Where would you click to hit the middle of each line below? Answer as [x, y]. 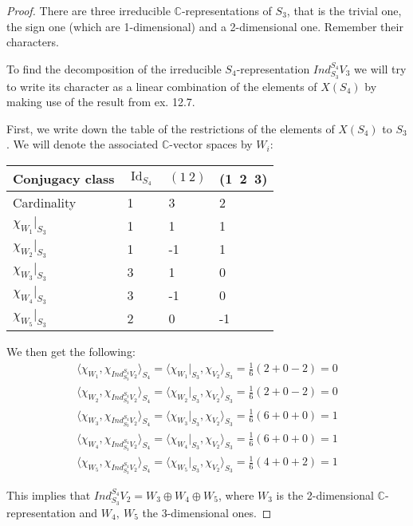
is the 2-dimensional [325, 494]
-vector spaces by [211, 144]
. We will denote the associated [83, 144]
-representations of [226, 10]
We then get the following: [71, 351]
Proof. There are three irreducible [88, 10]
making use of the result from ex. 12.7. [101, 102]
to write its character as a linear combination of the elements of [162, 86]
